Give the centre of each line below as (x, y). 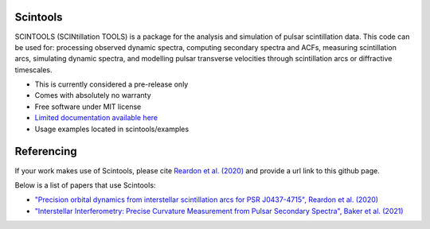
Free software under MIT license (88, 107)
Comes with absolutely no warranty (93, 95)
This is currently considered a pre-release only (111, 84)
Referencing (46, 151)
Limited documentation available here (96, 118)
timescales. (33, 70)
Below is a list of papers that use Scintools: (85, 185)
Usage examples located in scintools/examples (112, 129)
